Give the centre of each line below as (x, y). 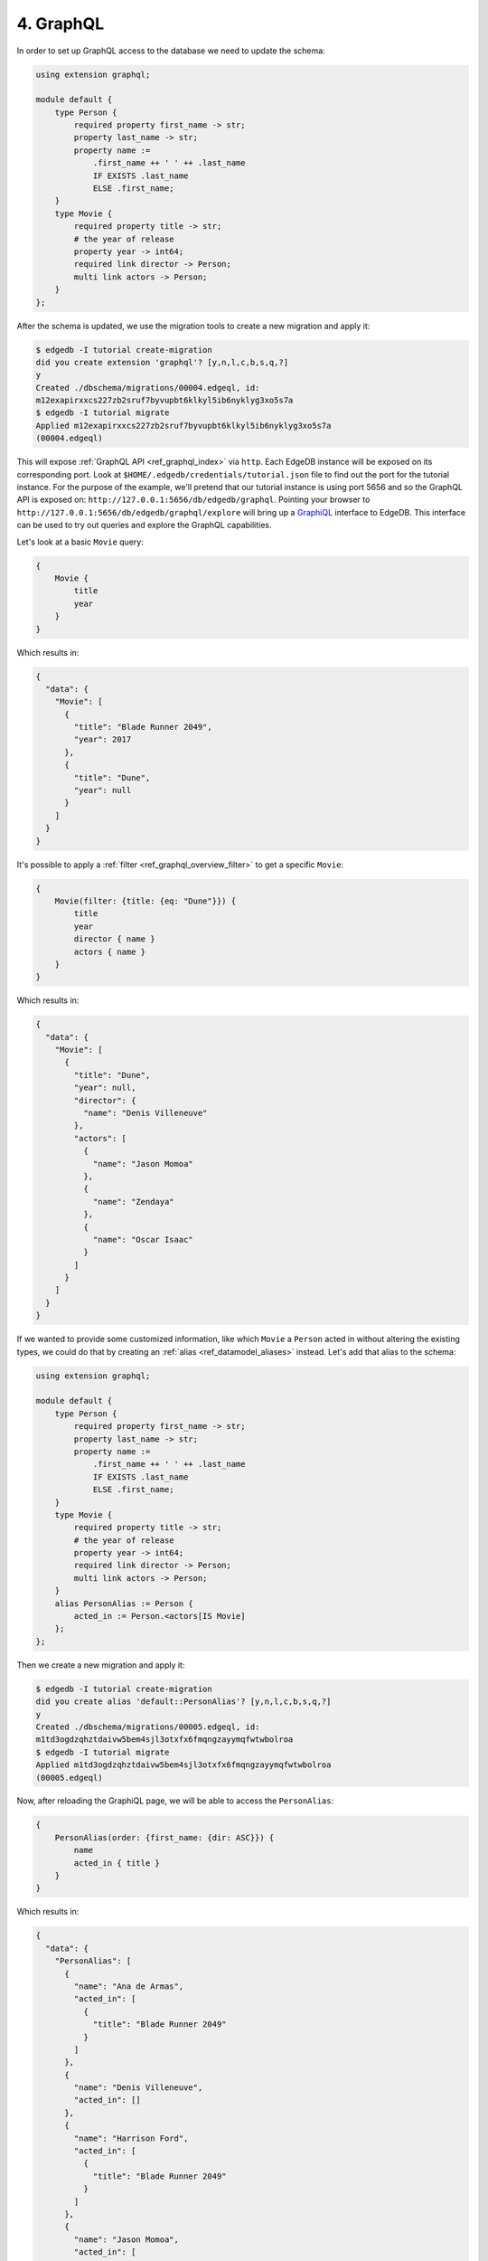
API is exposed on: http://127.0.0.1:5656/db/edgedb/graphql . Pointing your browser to (193, 500)
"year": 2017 (103, 740)
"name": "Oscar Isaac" (143, 1239)
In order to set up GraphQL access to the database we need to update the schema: (171, 51)
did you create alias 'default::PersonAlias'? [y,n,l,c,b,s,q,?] (183, 1702)
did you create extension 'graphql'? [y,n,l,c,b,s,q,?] (162, 362)
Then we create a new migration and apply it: (101, 1665)
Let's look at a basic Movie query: (80, 542)
